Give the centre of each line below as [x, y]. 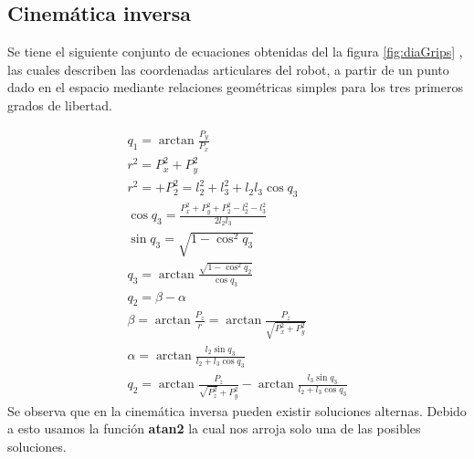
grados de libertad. [60, 104]
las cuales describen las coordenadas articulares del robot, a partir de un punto [228, 69]
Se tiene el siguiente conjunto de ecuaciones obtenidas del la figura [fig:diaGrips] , [235, 52]
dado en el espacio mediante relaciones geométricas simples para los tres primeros [235, 87]
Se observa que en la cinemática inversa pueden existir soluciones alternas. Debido [237, 410]
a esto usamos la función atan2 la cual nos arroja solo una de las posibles [214, 428]
